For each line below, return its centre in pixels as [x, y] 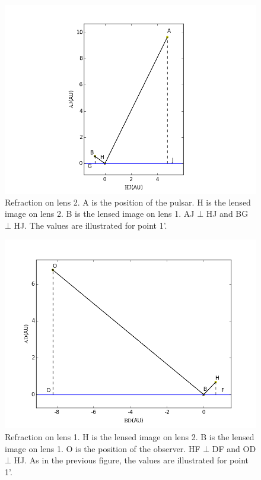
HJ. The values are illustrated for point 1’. [90, 225]
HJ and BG [227, 214]
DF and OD [234, 448]
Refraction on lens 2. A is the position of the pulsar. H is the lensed [128, 202]
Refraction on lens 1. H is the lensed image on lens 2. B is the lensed [130, 436]
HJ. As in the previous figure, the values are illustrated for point [131, 460]
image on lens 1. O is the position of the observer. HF [103, 448]
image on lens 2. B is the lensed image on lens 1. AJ [100, 214]
